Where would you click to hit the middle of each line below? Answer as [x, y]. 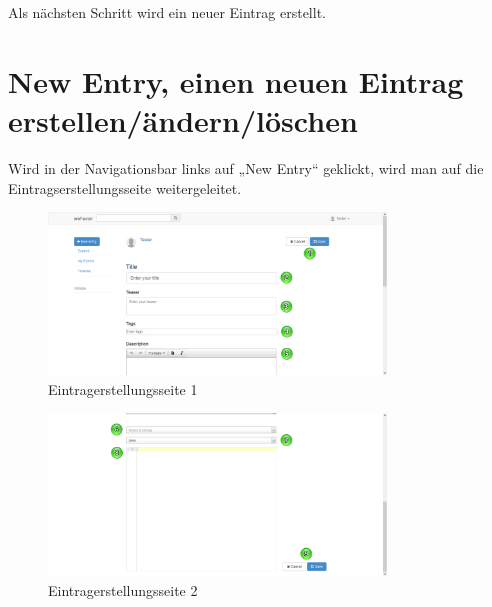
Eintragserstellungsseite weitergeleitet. [125, 187]
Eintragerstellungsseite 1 [123, 388]
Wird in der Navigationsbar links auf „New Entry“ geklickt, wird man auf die [246, 167]
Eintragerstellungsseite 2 [123, 589]
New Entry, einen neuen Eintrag [236, 80]
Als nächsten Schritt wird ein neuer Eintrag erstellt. [167, 12]
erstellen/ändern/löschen [183, 119]
